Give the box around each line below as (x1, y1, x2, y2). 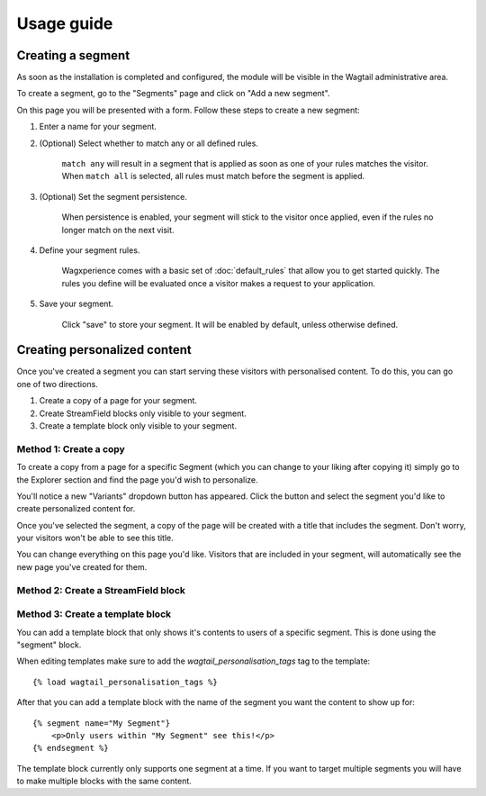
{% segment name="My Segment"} (32, 718, 171, 728)
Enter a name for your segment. (39, 122, 157, 132)
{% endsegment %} (32, 743, 109, 754)
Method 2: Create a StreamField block (16, 583, 186, 596)
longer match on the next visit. (61, 224, 175, 235)
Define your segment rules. (39, 244, 140, 256)
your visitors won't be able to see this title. (16, 532, 175, 544)
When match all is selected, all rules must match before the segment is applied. (61, 171, 365, 182)
